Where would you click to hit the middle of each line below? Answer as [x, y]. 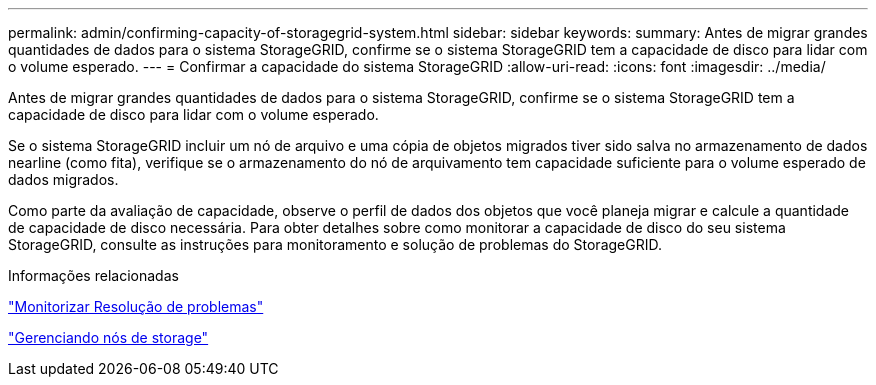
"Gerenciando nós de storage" [108, 337]
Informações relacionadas [93, 275]
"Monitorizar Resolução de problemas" [136, 306]
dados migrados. [63, 179]
